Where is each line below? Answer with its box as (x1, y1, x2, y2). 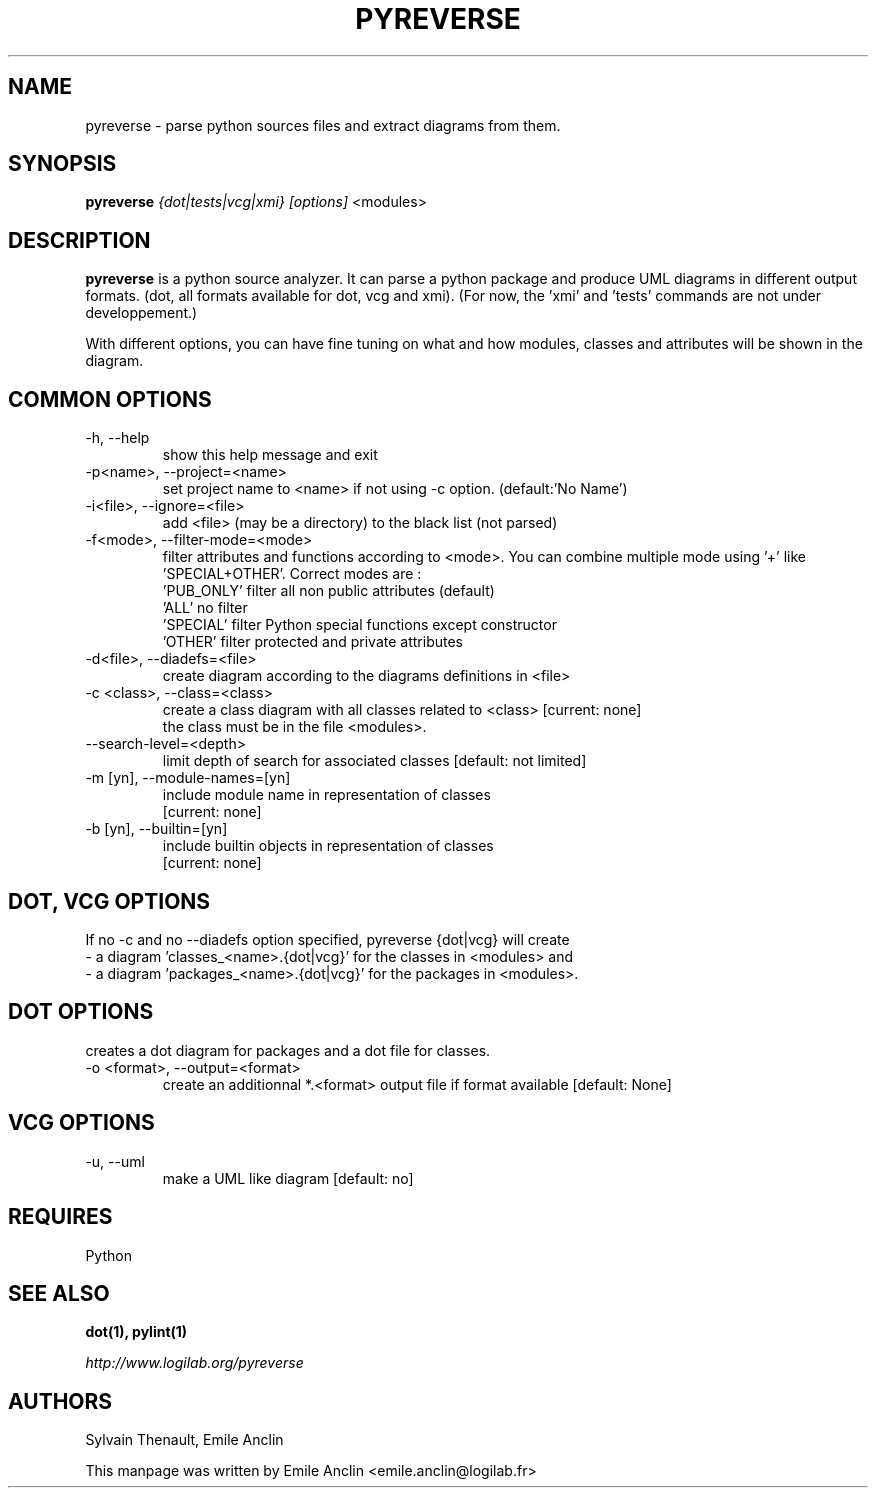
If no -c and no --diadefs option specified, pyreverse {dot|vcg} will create (85, 930, 570, 948)
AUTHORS (8, 1388, 113, 1414)
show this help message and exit (162, 446, 378, 464)
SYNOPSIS (8, 151, 117, 177)
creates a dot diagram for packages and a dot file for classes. (85, 1041, 491, 1059)
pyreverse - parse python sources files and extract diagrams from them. (85, 116, 561, 134)
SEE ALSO (8, 1280, 110, 1306)
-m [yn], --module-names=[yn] (85, 769, 291, 787)
